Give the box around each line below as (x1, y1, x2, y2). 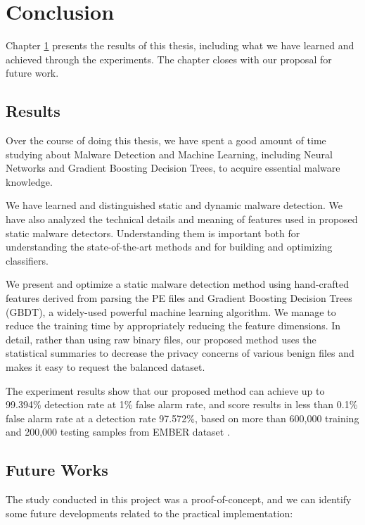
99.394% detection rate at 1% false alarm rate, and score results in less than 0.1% (6, 397, 358, 412)
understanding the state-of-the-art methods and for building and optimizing (6, 239, 333, 254)
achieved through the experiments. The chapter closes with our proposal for (6, 51, 332, 66)
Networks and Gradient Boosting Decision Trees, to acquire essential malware (6, 160, 340, 175)
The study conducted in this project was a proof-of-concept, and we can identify (6, 492, 352, 507)
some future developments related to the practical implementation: (6, 505, 293, 520)
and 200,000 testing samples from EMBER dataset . (6, 424, 230, 439)
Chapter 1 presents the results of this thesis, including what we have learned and (6, 38, 354, 53)
